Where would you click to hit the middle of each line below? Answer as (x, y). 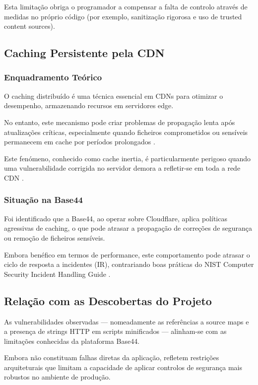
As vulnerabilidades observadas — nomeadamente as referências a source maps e (127, 321)
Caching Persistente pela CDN (84, 53)
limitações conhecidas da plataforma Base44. (72, 341)
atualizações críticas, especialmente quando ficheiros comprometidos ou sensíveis (126, 132)
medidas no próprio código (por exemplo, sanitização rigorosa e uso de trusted (123, 16)
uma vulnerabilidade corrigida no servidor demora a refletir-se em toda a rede (122, 168)
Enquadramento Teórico (53, 77)
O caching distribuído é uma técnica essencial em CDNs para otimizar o (114, 96)
